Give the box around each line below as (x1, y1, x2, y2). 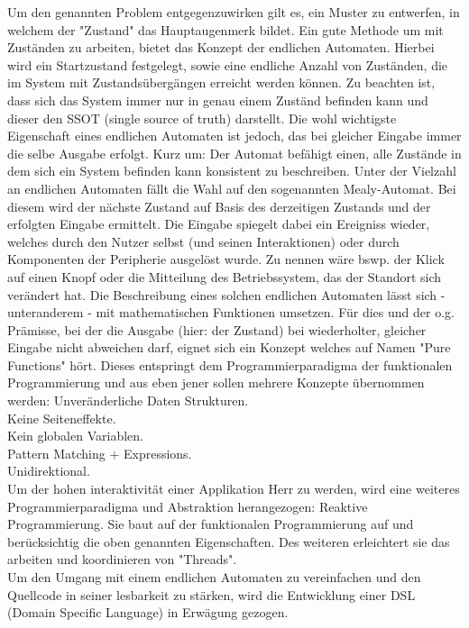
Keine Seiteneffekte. (7, 408, 116, 427)
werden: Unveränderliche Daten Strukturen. (7, 391, 249, 410)
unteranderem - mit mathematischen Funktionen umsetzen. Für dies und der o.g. (7, 303, 455, 322)
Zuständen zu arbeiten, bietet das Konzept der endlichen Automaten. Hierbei (7, 38, 435, 57)
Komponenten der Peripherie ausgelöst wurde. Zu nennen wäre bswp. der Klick (7, 250, 445, 268)
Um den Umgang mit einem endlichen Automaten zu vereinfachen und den (7, 568, 421, 586)
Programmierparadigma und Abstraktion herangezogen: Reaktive (7, 496, 368, 515)
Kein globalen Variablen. (7, 426, 143, 445)
